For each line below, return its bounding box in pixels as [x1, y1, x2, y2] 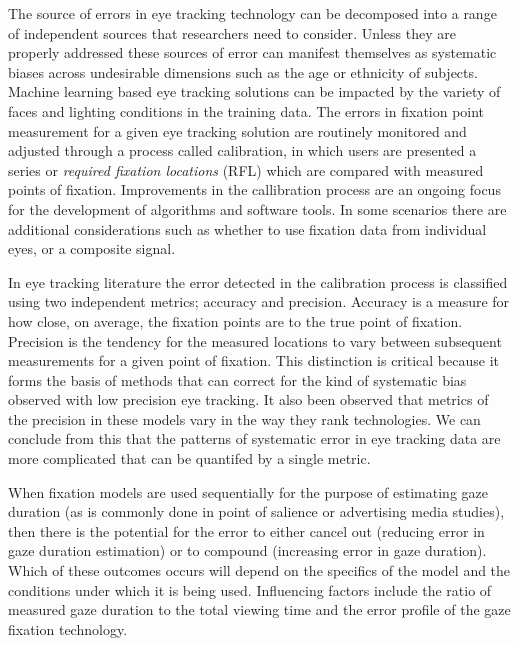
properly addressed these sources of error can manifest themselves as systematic [8, 42, 497, 63]
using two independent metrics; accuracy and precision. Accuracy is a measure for [8, 291, 510, 312]
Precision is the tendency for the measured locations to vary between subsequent [8, 330, 502, 351]
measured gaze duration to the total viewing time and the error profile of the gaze [8, 599, 511, 620]
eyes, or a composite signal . [8, 238, 176, 259]
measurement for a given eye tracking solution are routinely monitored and [8, 120, 467, 141]
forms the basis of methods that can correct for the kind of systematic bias [8, 369, 467, 390]
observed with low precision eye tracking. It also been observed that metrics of [8, 389, 489, 410]
